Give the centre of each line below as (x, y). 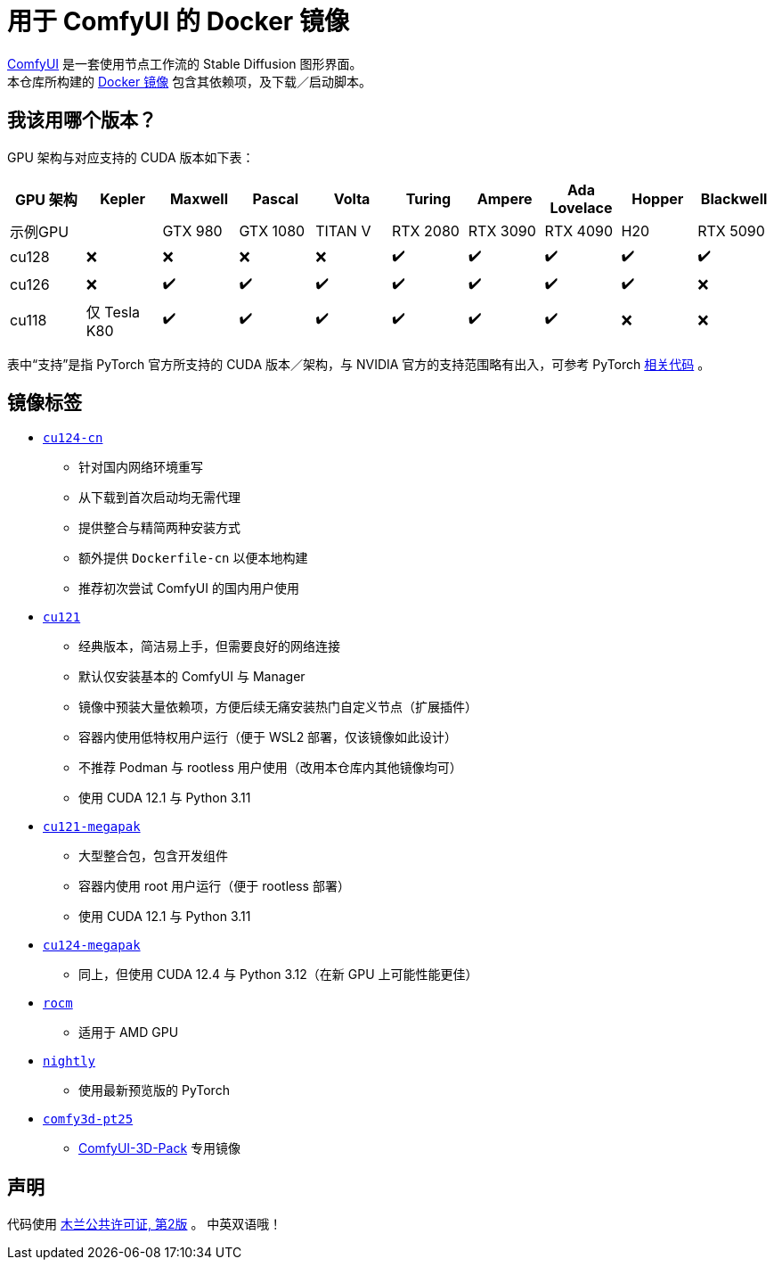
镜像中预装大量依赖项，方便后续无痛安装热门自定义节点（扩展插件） (278, 707)
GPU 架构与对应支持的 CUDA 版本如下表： (131, 157)
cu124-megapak (92, 946)
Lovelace (581, 207)
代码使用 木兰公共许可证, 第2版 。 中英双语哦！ (145, 1224)
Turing (428, 198)
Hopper (658, 198)
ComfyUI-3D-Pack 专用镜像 (160, 1148)
